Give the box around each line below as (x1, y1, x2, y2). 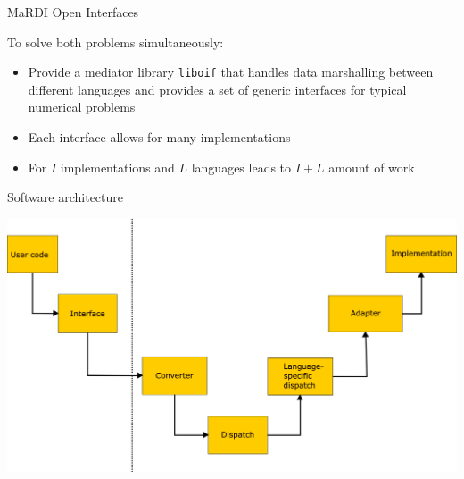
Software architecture (7, 188, 124, 206)
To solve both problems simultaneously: (7, 32, 224, 51)
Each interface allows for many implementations (28, 128, 291, 147)
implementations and (60, 157, 175, 176)
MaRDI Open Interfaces (7, 3, 139, 21)
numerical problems (28, 97, 136, 116)
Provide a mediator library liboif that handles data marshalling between (28, 63, 434, 81)
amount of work (328, 157, 415, 176)
